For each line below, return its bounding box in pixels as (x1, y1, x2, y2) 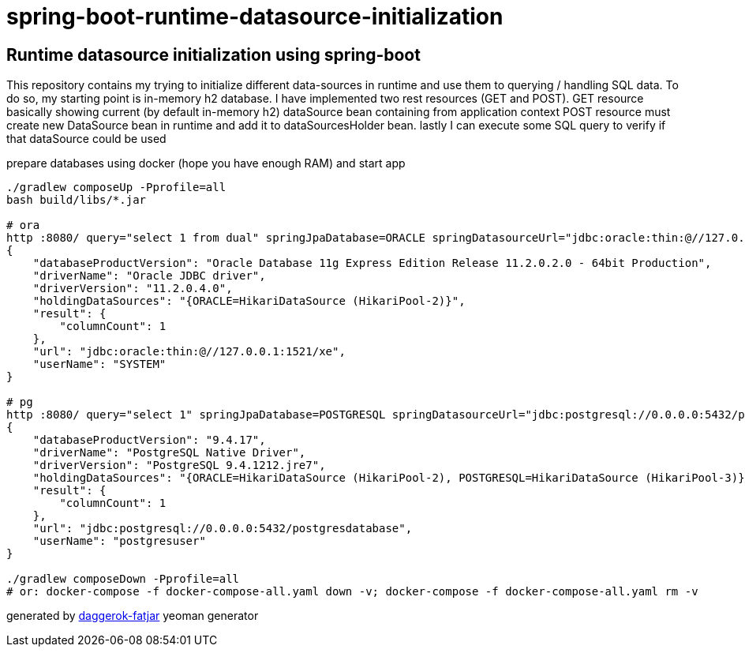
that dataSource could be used (6, 132, 167, 146)
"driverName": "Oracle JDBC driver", (32, 269, 266, 283)
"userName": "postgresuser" (32, 535, 206, 548)
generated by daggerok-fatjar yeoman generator (6, 609, 259, 623)
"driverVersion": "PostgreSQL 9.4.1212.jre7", (32, 459, 326, 472)
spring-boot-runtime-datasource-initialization (6, 3, 504, 30)
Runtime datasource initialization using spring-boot (6, 44, 421, 65)
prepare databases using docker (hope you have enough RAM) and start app (6, 156, 406, 171)
